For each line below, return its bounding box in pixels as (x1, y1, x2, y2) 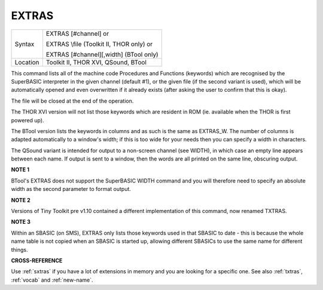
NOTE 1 (11, 166, 30, 173)
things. (11, 246, 28, 253)
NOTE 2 (11, 196, 31, 203)
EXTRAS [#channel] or (45, 29, 109, 38)
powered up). (11, 116, 44, 124)
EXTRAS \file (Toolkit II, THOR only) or (45, 39, 153, 48)
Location (14, 58, 39, 66)
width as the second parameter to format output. (11, 186, 132, 193)
